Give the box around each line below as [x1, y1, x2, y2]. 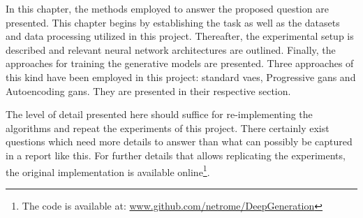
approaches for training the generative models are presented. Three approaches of [6, 56, 354, 71]
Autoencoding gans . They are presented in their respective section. [6, 83, 291, 98]
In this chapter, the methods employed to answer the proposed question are [6, 1, 329, 15]
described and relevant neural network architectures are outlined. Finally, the [6, 42, 336, 57]
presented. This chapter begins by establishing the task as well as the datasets [6, 15, 340, 29]
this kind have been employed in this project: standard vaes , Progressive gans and [6, 69, 356, 84]
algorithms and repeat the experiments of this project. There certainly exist [6, 120, 329, 135]
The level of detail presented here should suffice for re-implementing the [6, 107, 313, 122]
